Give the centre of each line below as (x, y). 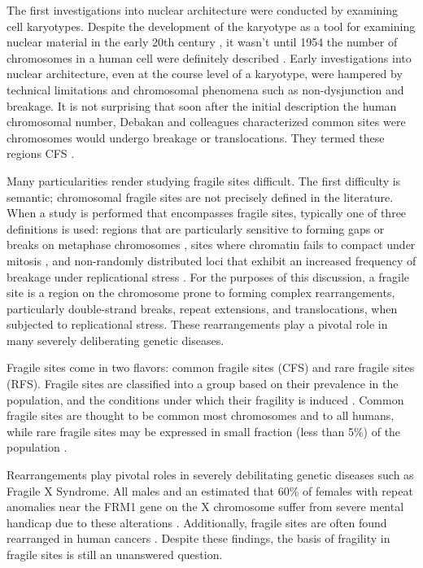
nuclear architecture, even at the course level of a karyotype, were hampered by (205, 74)
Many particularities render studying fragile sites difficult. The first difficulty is (204, 180)
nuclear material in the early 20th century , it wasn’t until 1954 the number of (202, 42)
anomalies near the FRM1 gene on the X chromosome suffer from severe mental (205, 507)
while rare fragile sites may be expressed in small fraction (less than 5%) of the (204, 431)
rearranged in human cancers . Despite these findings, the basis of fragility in (198, 538)
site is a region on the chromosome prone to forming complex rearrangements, (201, 293)
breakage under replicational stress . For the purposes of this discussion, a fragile (208, 276)
